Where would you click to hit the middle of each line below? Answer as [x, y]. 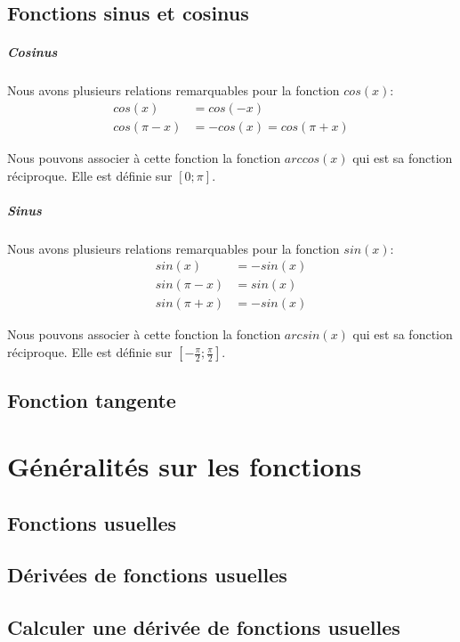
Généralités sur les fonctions [185, 466]
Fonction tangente [92, 400]
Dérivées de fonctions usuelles [147, 575]
